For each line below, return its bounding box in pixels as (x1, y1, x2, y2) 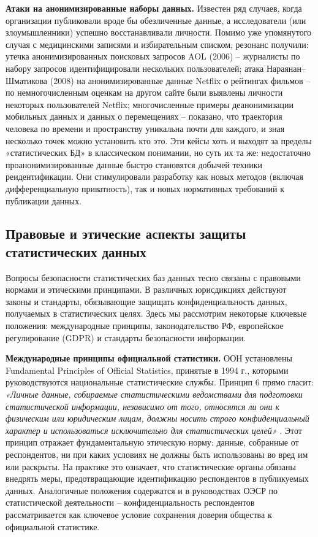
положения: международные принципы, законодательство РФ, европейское (6, 319, 284, 332)
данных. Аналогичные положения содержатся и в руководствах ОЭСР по (6, 484, 278, 496)
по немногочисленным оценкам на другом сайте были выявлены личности (6, 86, 283, 99)
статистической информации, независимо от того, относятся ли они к (6, 400, 280, 412)
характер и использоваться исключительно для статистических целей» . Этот (6, 423, 302, 436)
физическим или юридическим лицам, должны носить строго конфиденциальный (6, 412, 309, 425)
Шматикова (6, 74, 48, 87)
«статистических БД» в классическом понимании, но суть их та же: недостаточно (6, 146, 311, 159)
